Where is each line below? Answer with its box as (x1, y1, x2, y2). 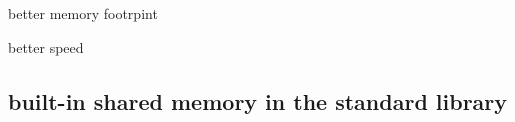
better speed (8, 36, 84, 57)
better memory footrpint (8, 3, 158, 23)
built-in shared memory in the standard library (8, 85, 508, 116)
